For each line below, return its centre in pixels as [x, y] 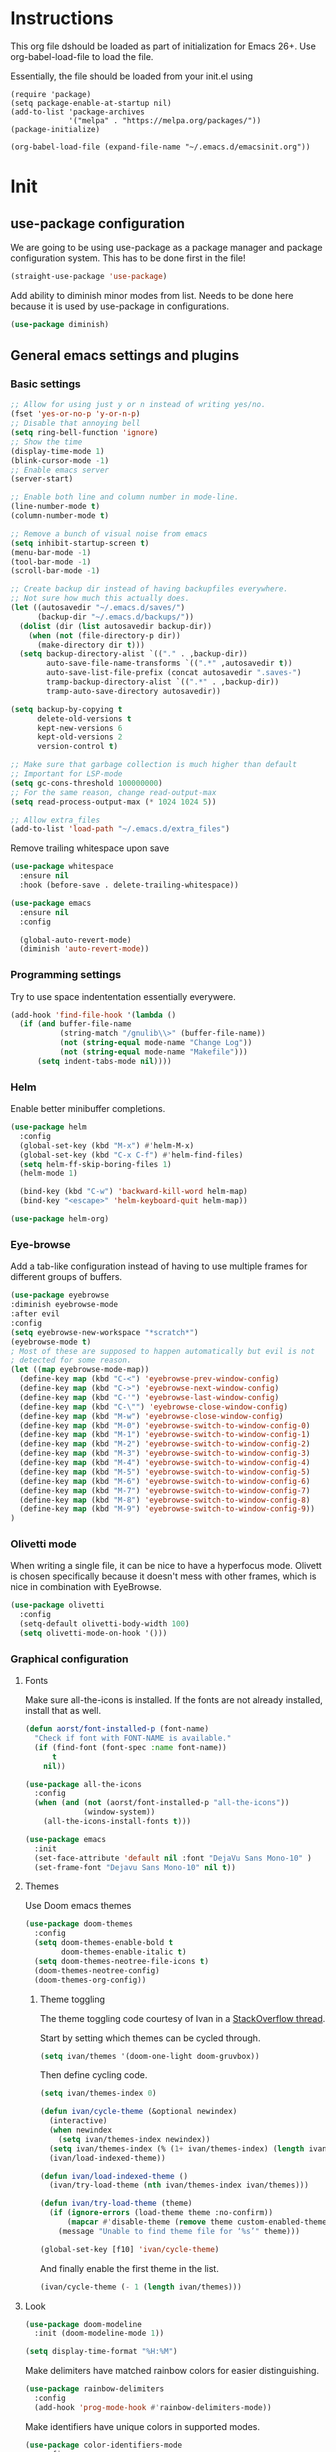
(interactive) [78, 2121]
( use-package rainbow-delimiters [94, 2389]
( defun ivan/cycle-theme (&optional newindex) [138, 2112]
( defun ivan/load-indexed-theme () [113, 2176]
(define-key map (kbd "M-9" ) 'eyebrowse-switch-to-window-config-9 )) [167, 1509]
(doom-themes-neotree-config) [97, 1970]
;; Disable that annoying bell [75, 423]
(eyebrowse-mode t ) [51, 1342]
